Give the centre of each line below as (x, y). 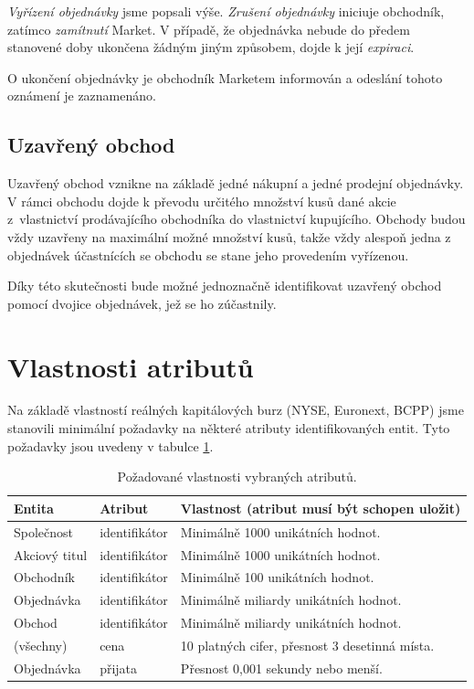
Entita (34, 508)
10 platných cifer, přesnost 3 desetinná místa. (307, 645)
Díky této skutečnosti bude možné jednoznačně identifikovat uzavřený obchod (225, 286)
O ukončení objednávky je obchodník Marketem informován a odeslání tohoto (225, 77)
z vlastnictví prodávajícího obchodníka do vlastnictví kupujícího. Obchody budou (237, 219)
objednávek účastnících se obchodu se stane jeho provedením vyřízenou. (208, 254)
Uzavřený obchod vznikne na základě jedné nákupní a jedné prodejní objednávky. (236, 183)
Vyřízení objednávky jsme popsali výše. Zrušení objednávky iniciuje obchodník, (226, 11)
